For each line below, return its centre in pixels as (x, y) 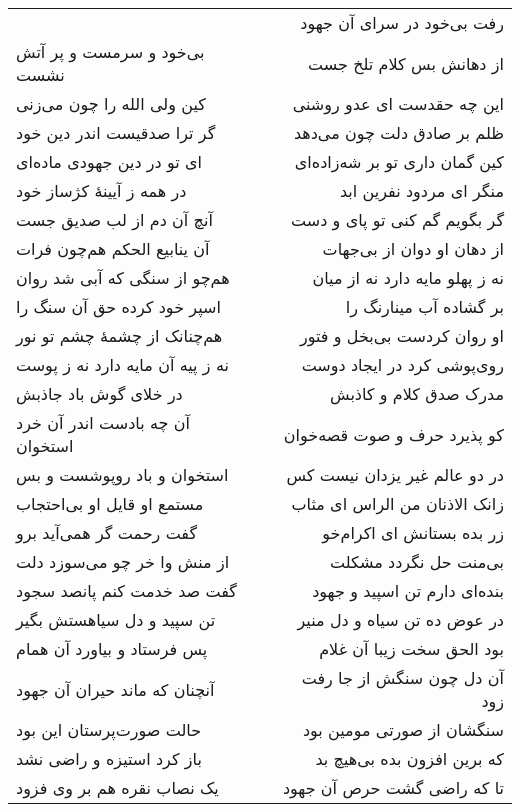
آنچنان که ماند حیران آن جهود (115, 689)
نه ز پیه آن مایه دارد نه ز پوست (122, 364)
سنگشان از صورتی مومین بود (403, 729)
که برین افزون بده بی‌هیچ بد (409, 758)
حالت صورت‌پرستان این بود (109, 729)
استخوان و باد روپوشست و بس (122, 474)
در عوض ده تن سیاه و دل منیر (400, 619)
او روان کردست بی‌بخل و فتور (401, 335)
